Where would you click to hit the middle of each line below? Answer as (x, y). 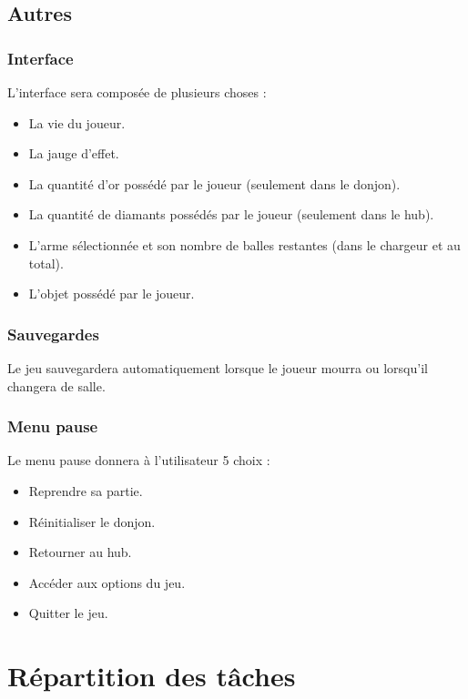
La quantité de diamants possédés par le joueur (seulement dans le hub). (231, 214)
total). (46, 263)
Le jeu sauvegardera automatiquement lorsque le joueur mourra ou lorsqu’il (218, 367)
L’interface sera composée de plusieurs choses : (137, 92)
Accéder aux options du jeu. (107, 582)
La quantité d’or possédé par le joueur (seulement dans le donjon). (214, 183)
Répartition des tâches (152, 676)
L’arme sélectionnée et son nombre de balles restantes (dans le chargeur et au (244, 244)
